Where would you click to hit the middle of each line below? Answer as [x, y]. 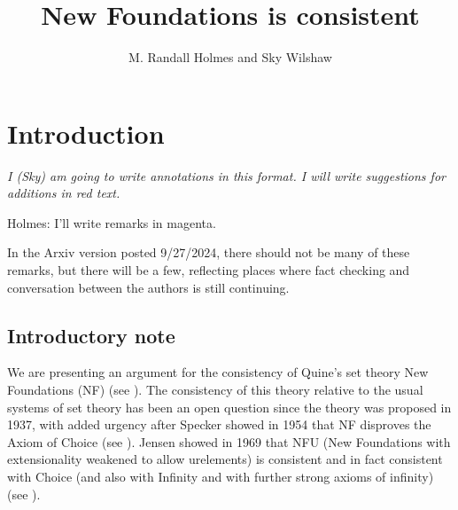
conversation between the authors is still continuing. [148, 287]
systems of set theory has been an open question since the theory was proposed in [229, 407]
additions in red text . [64, 193]
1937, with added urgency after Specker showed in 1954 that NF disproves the [219, 424]
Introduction [86, 133]
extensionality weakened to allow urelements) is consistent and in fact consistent [225, 459]
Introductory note [91, 335]
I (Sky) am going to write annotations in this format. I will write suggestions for [226, 175]
